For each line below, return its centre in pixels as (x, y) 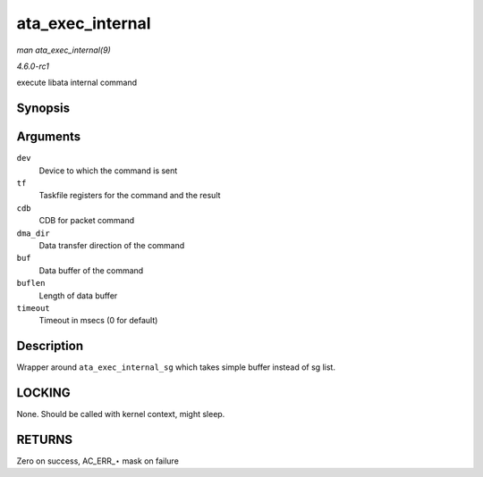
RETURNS (45, 439)
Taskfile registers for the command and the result (130, 196)
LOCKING (43, 393)
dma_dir (34, 233)
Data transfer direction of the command (112, 245)
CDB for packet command (87, 221)
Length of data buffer (78, 296)
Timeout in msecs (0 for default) (98, 321)
